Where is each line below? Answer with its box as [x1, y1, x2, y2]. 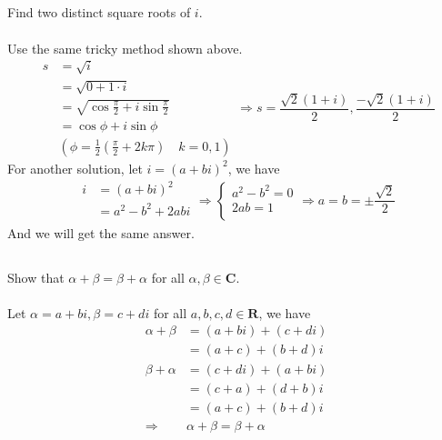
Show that [7, 267, 65, 286]
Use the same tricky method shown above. [7, 38, 243, 57]
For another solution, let [7, 158, 143, 177]
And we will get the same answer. [7, 223, 195, 242]
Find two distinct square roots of [7, 3, 191, 22]
